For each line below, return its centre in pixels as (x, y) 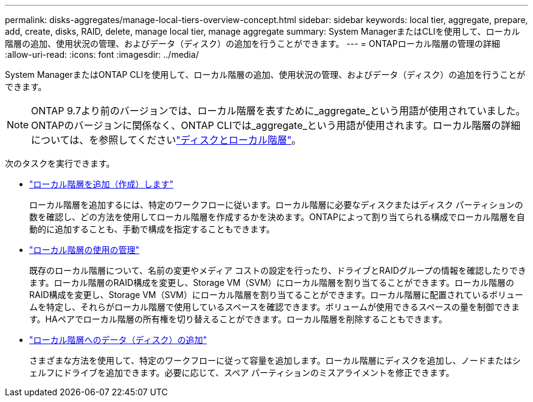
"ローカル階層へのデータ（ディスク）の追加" (118, 340)
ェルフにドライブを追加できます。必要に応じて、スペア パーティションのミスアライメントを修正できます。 (242, 373)
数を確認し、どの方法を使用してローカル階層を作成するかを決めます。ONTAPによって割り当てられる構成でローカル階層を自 (277, 217)
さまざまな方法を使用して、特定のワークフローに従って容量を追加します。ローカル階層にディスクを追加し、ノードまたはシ (275, 360)
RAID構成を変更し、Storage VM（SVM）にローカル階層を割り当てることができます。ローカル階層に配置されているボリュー (276, 295)
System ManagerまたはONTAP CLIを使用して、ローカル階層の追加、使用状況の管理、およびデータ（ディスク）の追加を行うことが (265, 75)
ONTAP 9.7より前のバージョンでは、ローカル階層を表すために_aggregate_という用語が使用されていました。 (278, 111)
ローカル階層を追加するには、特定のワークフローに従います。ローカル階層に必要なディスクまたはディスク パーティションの (276, 205)
